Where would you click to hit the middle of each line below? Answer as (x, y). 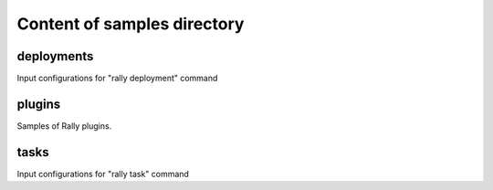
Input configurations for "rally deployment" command (117, 79)
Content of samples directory (131, 24)
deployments (55, 56)
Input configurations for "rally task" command (103, 174)
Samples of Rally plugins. (64, 126)
